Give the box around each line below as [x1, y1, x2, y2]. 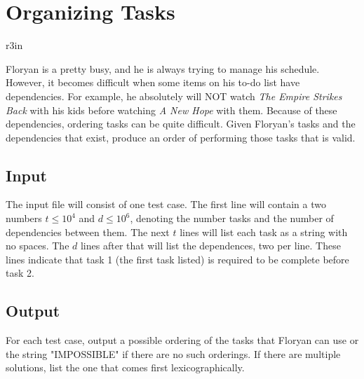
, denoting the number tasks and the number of [130, 211, 334, 226]
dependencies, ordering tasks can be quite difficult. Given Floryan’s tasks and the [6, 116, 356, 131]
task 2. [6, 266, 34, 280]
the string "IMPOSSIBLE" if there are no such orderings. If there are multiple [6, 346, 341, 361]
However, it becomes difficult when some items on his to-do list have [6, 75, 300, 90]
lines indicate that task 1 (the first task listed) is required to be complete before [6, 251, 349, 266]
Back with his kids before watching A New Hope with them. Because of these [6, 102, 337, 117]
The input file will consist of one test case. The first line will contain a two [6, 197, 326, 212]
